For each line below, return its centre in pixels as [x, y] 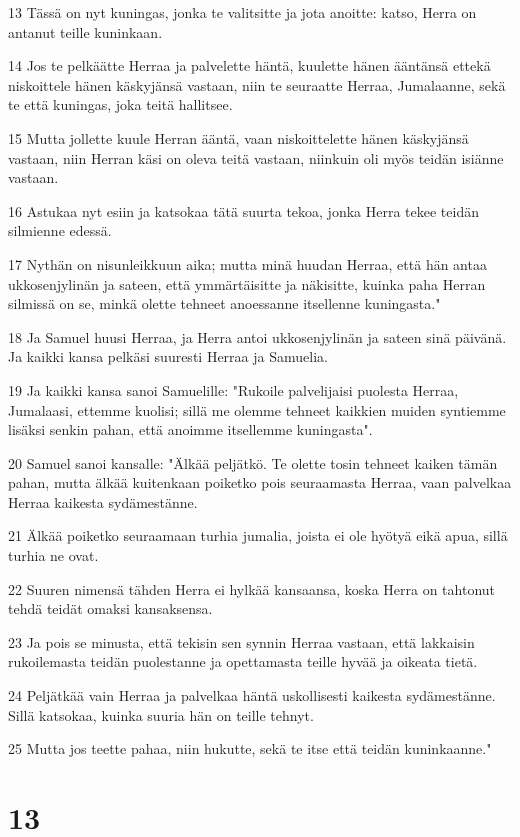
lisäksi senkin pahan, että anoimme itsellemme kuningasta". [190, 429]
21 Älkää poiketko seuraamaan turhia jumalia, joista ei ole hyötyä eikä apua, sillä [258, 535]
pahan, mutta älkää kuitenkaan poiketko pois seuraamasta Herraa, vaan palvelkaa [260, 482]
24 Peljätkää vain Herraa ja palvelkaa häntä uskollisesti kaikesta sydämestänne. [252, 695]
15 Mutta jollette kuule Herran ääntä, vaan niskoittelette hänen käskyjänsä [238, 137]
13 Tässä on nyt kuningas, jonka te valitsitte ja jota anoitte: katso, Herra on [242, 12]
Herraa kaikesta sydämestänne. [103, 501]
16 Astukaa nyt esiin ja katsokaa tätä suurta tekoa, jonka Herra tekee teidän [243, 210]
